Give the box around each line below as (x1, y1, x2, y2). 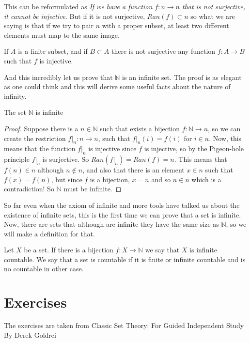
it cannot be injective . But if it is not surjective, (4, 11, 145, 21)
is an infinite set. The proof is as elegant (122, 72, 242, 82)
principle (4, 154, 30, 164)
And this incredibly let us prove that (4, 72, 113, 82)
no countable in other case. (4, 264, 84, 274)
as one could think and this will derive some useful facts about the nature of (4, 81, 231, 92)
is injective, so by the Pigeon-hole (144, 143, 244, 154)
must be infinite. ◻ (63, 184, 122, 194)
